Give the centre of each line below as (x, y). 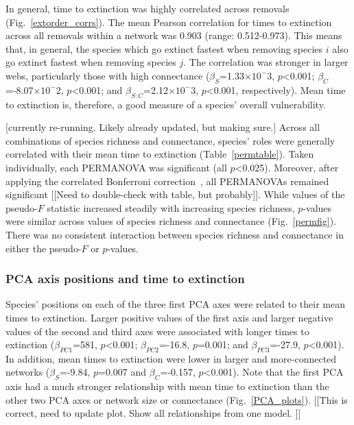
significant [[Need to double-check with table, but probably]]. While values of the (175, 194)
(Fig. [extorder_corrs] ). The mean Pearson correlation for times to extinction (169, 22)
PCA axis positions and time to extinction (125, 279)
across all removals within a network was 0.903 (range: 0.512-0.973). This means (174, 35)
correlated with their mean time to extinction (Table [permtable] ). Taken (160, 154)
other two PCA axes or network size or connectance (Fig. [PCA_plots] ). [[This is (177, 399)
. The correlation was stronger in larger (266, 62)
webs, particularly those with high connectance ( (108, 75)
